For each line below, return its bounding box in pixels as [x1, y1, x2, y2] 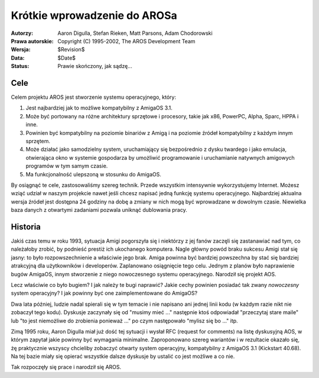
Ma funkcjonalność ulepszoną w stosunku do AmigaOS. [25, 170, 162, 177]
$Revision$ [57, 46, 85, 53]
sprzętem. [25, 137, 50, 144]
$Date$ [57, 54, 76, 62]
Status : [11, 63, 30, 70]
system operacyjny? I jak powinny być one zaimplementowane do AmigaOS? [11, 290, 198, 297]
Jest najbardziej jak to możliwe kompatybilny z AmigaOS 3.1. [25, 104, 172, 112]
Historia [11, 222, 41, 232]
